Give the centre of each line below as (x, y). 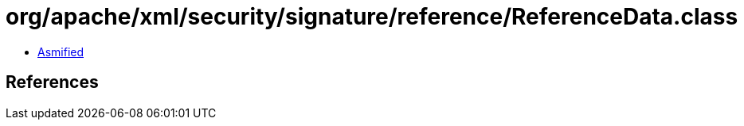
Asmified (61, 52)
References (52, 82)
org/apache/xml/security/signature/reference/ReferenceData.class (372, 17)
